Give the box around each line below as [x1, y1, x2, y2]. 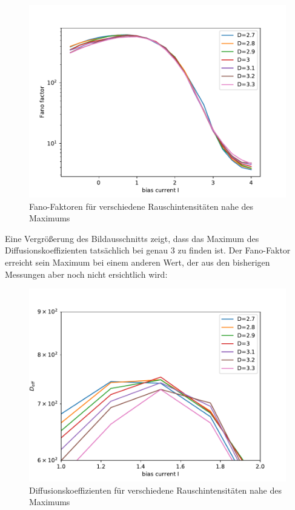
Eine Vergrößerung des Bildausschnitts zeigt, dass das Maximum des [5, 232, 259, 244]
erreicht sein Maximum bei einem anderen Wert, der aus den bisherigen [5, 255, 270, 268]
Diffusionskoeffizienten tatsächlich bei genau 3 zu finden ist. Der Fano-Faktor [5, 244, 291, 257]
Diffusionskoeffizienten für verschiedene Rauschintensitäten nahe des [29, 483, 282, 496]
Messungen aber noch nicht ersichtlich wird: [5, 267, 168, 280]
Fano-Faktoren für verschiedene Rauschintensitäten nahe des [29, 200, 254, 212]
